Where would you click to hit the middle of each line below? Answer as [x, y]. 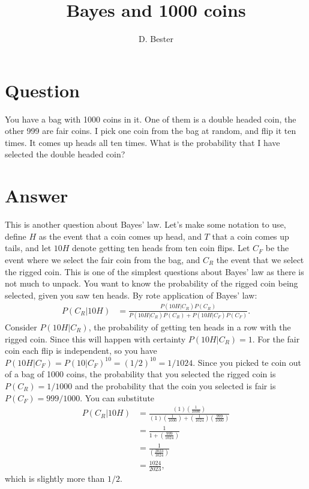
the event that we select [260, 259]
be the [277, 248]
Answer [37, 196]
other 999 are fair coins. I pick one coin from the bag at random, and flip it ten [151, 131]
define [16, 236]
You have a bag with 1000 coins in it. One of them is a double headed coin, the [151, 119]
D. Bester [156, 39]
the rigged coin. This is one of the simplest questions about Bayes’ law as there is [154, 271]
